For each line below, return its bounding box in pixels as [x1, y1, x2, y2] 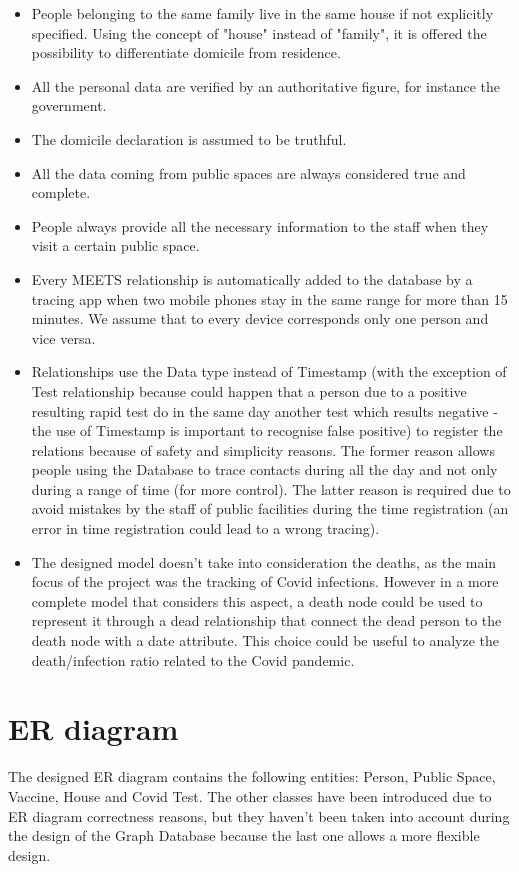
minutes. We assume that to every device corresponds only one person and [31, 308, 489, 329]
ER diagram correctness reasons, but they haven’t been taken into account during [8, 805, 510, 826]
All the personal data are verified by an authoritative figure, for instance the [31, 75, 501, 96]
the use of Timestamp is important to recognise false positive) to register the [31, 420, 503, 441]
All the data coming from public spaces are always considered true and [31, 162, 466, 183]
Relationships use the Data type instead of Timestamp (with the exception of [31, 361, 507, 382]
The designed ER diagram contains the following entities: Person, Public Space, [8, 766, 496, 787]
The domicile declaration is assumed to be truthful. [31, 128, 347, 149]
